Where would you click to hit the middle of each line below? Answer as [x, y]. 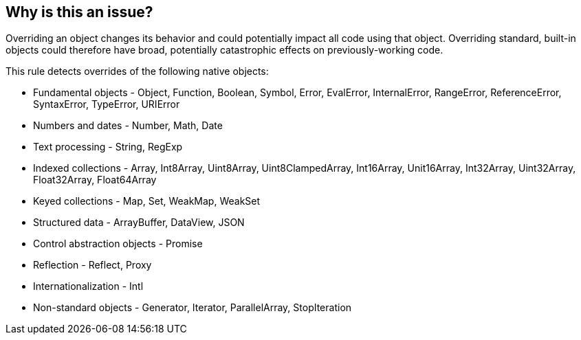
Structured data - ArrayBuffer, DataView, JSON [139, 223]
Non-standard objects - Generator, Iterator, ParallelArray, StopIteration [193, 308]
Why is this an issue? [79, 12]
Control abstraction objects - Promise [118, 244]
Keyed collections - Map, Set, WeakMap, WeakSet [147, 201]
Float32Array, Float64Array [95, 180]
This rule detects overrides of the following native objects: [137, 71]
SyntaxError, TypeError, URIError [107, 104]
